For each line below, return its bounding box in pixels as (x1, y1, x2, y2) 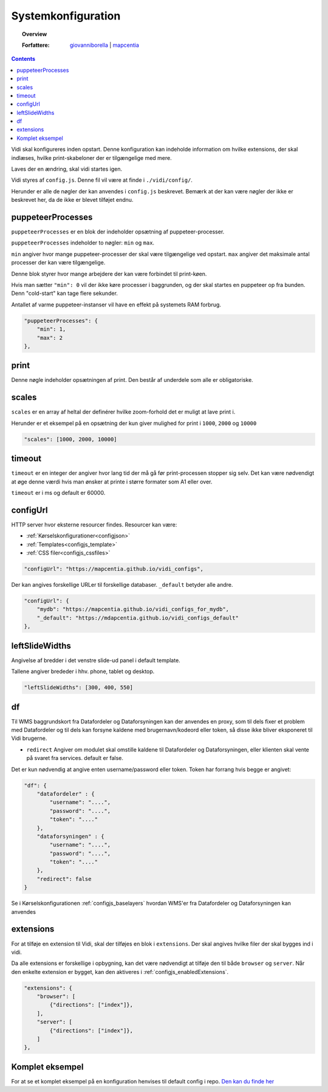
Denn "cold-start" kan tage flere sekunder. (11, 289, 118, 297)
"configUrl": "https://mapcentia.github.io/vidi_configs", (24, 565, 203, 573)
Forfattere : (22, 41, 50, 49)
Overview (22, 30, 47, 38)
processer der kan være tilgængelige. (11, 259, 106, 266)
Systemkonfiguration (11, 9, 121, 22)
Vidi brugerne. (11, 734, 47, 742)
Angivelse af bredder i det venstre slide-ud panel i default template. (11, 657, 180, 664)
